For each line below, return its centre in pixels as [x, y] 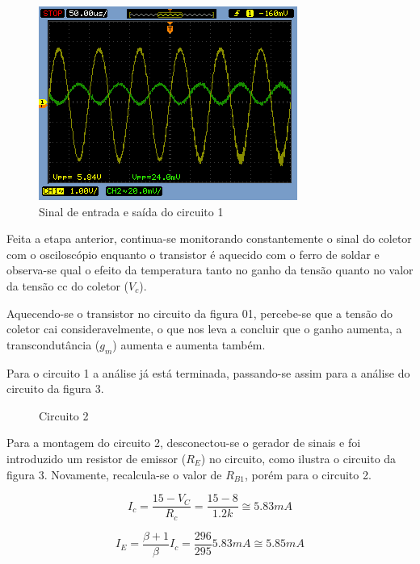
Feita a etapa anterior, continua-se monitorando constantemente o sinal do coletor [209, 238]
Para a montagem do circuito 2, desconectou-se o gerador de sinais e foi [184, 443]
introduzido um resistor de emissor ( [97, 458]
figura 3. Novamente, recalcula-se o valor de [114, 474]
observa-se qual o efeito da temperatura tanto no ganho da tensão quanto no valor [210, 270]
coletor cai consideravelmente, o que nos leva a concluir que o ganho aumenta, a [204, 329]
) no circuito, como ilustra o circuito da [298, 458]
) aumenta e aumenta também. [189, 344]
